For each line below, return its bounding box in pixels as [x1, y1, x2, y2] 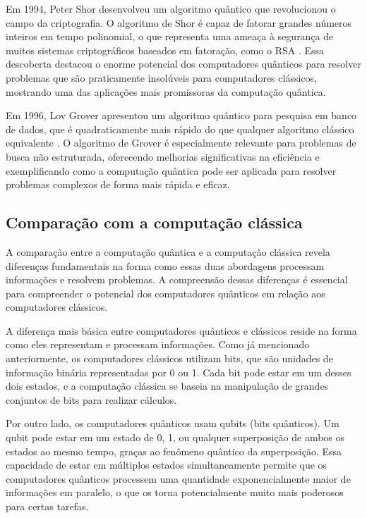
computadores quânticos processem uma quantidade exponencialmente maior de [6, 471, 351, 486]
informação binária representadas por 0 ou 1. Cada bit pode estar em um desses [6, 364, 351, 379]
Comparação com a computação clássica [6, 211, 303, 233]
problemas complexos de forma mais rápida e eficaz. [6, 177, 230, 192]
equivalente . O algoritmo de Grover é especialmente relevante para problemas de [6, 135, 356, 150]
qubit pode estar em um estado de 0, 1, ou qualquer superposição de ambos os [6, 430, 345, 445]
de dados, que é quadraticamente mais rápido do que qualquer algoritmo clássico [6, 121, 354, 136]
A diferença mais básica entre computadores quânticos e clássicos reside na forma [6, 323, 357, 338]
